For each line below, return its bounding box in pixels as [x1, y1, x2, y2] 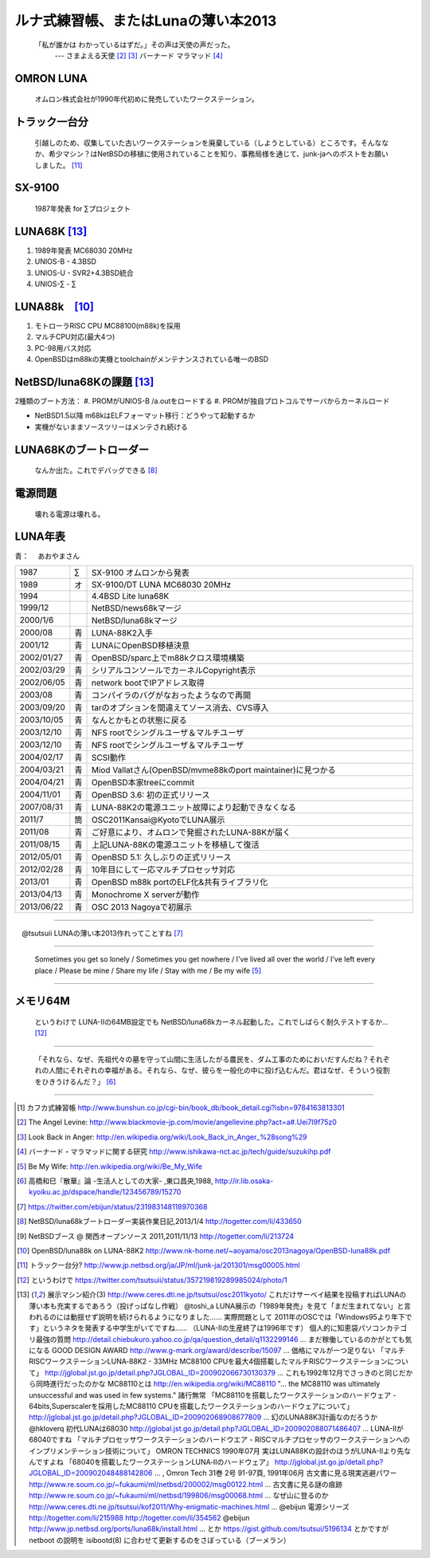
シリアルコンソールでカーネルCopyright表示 [91, 664, 256, 675]
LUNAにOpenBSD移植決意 [91, 639, 190, 651]
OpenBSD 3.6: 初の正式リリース [91, 789, 210, 801]
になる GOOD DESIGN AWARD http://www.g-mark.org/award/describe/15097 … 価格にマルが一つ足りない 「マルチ [29, 1346, 405, 1355]
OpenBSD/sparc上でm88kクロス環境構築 [91, 652, 245, 663]
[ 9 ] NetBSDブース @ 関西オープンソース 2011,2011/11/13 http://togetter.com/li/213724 [17, 1231, 295, 1241]
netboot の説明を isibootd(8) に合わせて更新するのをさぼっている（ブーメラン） [29, 1535, 291, 1544]
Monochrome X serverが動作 [91, 889, 200, 900]
